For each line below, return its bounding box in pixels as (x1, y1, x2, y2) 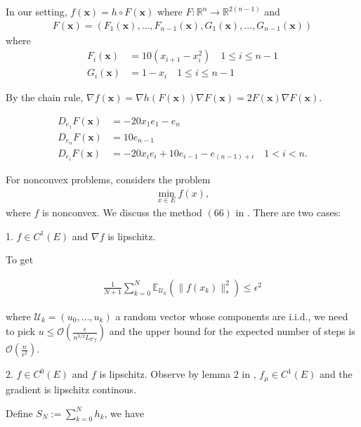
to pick (6, 324, 35, 339)
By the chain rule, (6, 90, 84, 105)
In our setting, (6, 4, 67, 18)
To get (6, 252, 34, 267)
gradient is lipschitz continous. (6, 381, 136, 396)
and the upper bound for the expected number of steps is (109, 324, 355, 339)
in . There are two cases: (235, 205, 341, 220)
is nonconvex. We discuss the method (42, 205, 202, 220)
